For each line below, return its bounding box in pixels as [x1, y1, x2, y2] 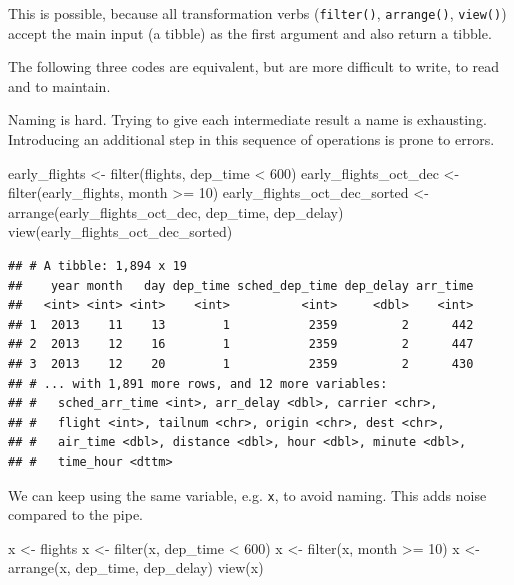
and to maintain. [8, 75, 111, 96]
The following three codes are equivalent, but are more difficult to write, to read [8, 56, 500, 77]
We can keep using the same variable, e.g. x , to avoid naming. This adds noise [8, 484, 487, 505]
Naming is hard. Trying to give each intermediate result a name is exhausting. [8, 109, 487, 130]
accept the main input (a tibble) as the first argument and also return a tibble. [8, 22, 492, 43]
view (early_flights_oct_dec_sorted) [8, 221, 233, 242]
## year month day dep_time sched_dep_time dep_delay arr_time [8, 278, 474, 293]
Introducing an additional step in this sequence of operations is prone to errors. [8, 129, 495, 150]
